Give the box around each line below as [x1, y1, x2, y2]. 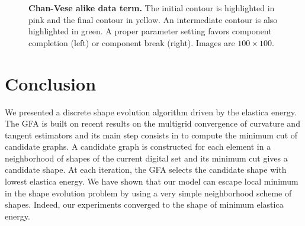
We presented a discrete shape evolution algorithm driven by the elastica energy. [5, 105, 297, 118]
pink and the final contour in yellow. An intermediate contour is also [28, 13, 278, 25]
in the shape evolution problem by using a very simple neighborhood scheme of [5, 186, 292, 199]
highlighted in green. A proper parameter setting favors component [28, 25, 272, 37]
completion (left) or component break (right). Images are [28, 36, 235, 49]
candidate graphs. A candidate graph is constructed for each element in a [5, 140, 271, 153]
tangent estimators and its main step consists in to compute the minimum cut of [5, 128, 298, 141]
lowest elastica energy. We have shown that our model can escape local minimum [5, 175, 298, 188]
